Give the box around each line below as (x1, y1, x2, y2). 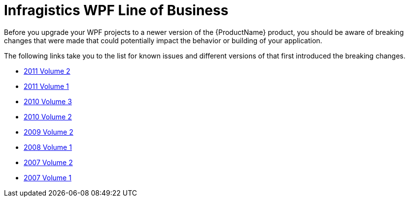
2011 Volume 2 (24, 66, 70, 75)
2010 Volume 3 (24, 97, 72, 106)
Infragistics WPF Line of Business (4, 2, 229, 19)
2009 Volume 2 (24, 127, 73, 136)
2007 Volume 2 (24, 158, 73, 167)
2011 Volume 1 (24, 82, 69, 90)
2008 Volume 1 (24, 143, 72, 151)
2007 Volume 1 (24, 173, 71, 182)
